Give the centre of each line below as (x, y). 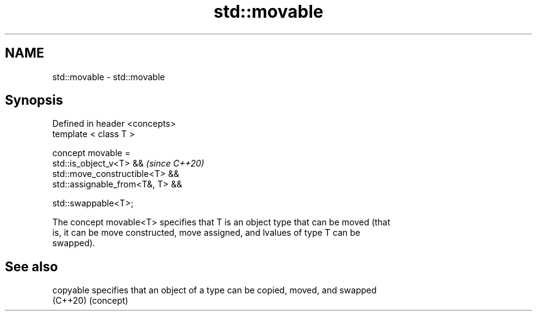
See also (32, 266)
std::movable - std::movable (109, 77)
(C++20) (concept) (90, 301)
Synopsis (34, 100)
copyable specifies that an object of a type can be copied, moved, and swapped (215, 290)
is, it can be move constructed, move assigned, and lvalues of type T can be (206, 233)
